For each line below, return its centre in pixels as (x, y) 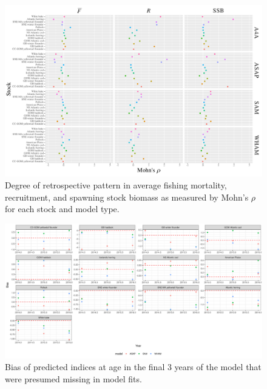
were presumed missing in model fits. (73, 378)
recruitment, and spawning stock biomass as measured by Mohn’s (127, 197)
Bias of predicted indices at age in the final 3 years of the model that (133, 367)
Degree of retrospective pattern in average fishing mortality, (116, 184)
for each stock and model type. (62, 209)
